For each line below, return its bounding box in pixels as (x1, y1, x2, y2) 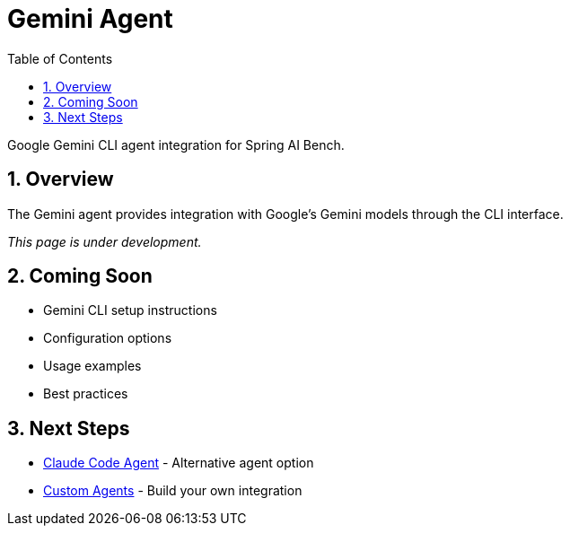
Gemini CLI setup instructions (43, 302, 217, 319)
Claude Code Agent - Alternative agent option (43, 455, 314, 471)
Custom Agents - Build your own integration (43, 483, 303, 499)
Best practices (43, 386, 128, 402)
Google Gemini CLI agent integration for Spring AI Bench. (7, 136, 345, 153)
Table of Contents (7, 50, 113, 66)
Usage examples (43, 358, 142, 374)
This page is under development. (7, 233, 202, 249)
